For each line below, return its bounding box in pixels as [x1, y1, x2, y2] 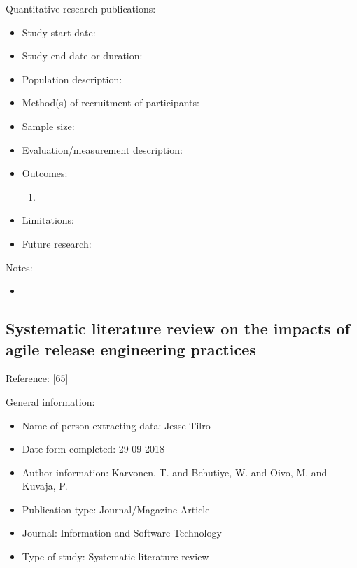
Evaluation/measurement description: [22, 142, 183, 157]
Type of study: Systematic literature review [22, 549, 209, 564]
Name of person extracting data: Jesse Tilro [22, 418, 211, 432]
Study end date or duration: [22, 48, 143, 63]
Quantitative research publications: [6, 1, 156, 15]
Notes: [6, 260, 33, 274]
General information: [6, 394, 95, 409]
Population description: [22, 71, 122, 86]
